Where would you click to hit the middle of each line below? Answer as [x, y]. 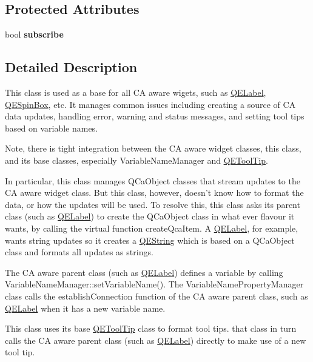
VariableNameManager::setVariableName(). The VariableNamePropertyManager [154, 284]
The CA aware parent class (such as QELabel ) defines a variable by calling [144, 272]
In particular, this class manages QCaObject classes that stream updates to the [153, 180]
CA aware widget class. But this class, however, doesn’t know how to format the [154, 193]
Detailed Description [71, 67]
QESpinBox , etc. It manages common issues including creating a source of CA [150, 104]
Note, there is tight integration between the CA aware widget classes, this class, [153, 148]
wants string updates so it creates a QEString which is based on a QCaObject [150, 240]
